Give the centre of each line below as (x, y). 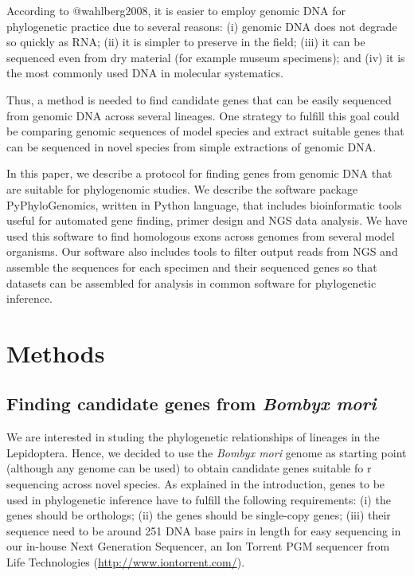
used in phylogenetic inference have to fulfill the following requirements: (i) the (199, 499)
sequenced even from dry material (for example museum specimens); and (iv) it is (206, 57)
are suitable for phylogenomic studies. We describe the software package (182, 188)
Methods (56, 353)
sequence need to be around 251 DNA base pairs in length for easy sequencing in (204, 530)
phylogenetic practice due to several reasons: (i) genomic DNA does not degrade (202, 26)
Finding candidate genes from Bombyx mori (191, 404)
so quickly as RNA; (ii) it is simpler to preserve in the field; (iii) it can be (186, 42)
